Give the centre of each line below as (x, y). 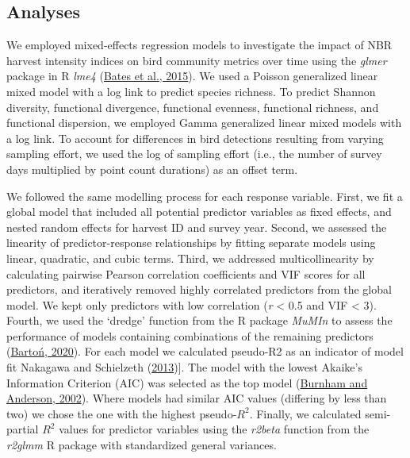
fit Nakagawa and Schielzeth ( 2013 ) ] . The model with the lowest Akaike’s (184, 367)
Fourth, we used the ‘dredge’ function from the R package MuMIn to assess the (199, 320)
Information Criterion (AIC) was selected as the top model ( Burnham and (187, 382)
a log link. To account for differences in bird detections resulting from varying (195, 138)
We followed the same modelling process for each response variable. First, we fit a (205, 196)
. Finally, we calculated (305, 413)
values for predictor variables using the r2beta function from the (214, 429)
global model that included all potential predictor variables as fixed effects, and (199, 212)
